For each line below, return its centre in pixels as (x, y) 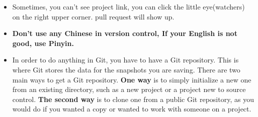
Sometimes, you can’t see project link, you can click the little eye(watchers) (128, 6)
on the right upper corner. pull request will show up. (93, 16)
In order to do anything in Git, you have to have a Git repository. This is (125, 60)
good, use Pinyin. (43, 43)
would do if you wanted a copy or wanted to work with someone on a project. (132, 109)
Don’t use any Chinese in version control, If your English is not (125, 33)
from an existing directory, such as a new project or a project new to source (129, 89)
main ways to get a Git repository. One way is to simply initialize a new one (132, 79)
